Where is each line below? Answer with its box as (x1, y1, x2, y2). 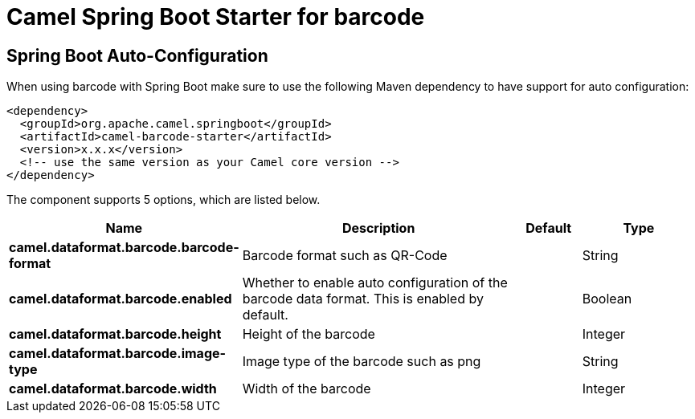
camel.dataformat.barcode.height (9, 326, 222, 343)
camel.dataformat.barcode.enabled (9, 291, 232, 307)
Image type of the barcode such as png (242, 353, 481, 370)
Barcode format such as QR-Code (242, 247, 448, 264)
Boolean (582, 291, 632, 307)
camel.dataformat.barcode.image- (9, 345, 227, 362)
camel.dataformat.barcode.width (9, 380, 217, 397)
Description (341, 220, 415, 237)
